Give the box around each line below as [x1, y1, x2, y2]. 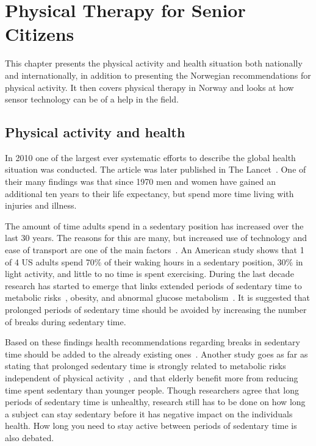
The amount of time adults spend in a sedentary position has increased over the [5, 219, 304, 232]
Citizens [5, 21, 74, 46]
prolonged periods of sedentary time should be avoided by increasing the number [5, 303, 307, 316]
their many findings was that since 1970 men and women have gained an [5, 175, 276, 188]
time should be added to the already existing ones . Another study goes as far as [5, 347, 308, 360]
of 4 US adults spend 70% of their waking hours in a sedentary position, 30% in [5, 255, 303, 268]
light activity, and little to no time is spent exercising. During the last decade [5, 267, 294, 280]
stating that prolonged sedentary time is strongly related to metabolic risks [5, 359, 286, 372]
